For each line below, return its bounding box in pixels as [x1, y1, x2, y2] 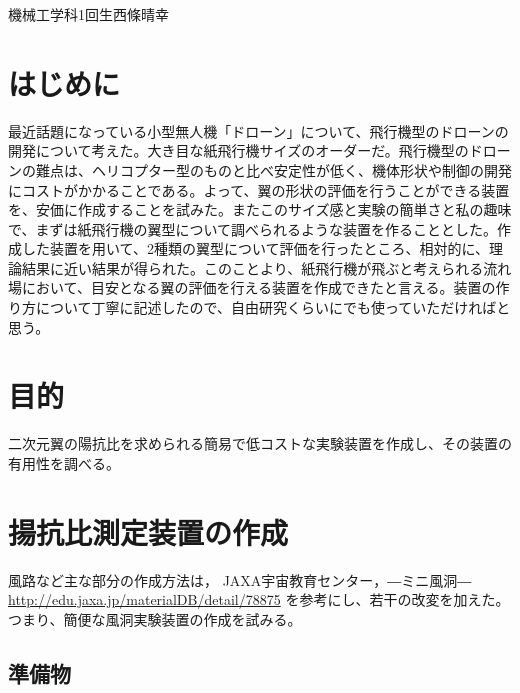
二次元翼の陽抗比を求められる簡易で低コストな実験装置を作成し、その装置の [8, 433, 512, 454]
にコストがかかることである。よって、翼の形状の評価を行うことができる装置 [8, 179, 510, 200]
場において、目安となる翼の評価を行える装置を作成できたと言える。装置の [8, 277, 496, 298]
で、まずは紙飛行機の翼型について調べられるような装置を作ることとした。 [8, 218, 498, 239]
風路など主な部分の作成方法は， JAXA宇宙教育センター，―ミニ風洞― [8, 569, 472, 590]
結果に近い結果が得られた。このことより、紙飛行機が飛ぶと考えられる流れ [21, 257, 512, 278]
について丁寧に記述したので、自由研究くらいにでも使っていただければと [35, 297, 511, 318]
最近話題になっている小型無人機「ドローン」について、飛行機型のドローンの [8, 120, 509, 141]
